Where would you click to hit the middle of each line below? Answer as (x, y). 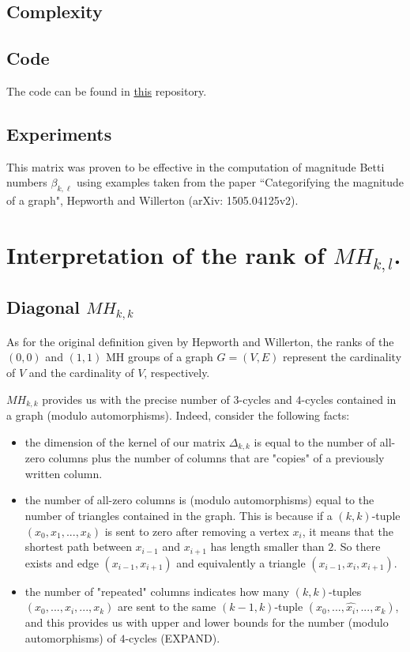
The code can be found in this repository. (107, 90)
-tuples (345, 591)
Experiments (59, 133)
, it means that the (348, 531)
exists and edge (62, 562)
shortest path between (78, 546)
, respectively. (177, 373)
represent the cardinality (342, 357)
